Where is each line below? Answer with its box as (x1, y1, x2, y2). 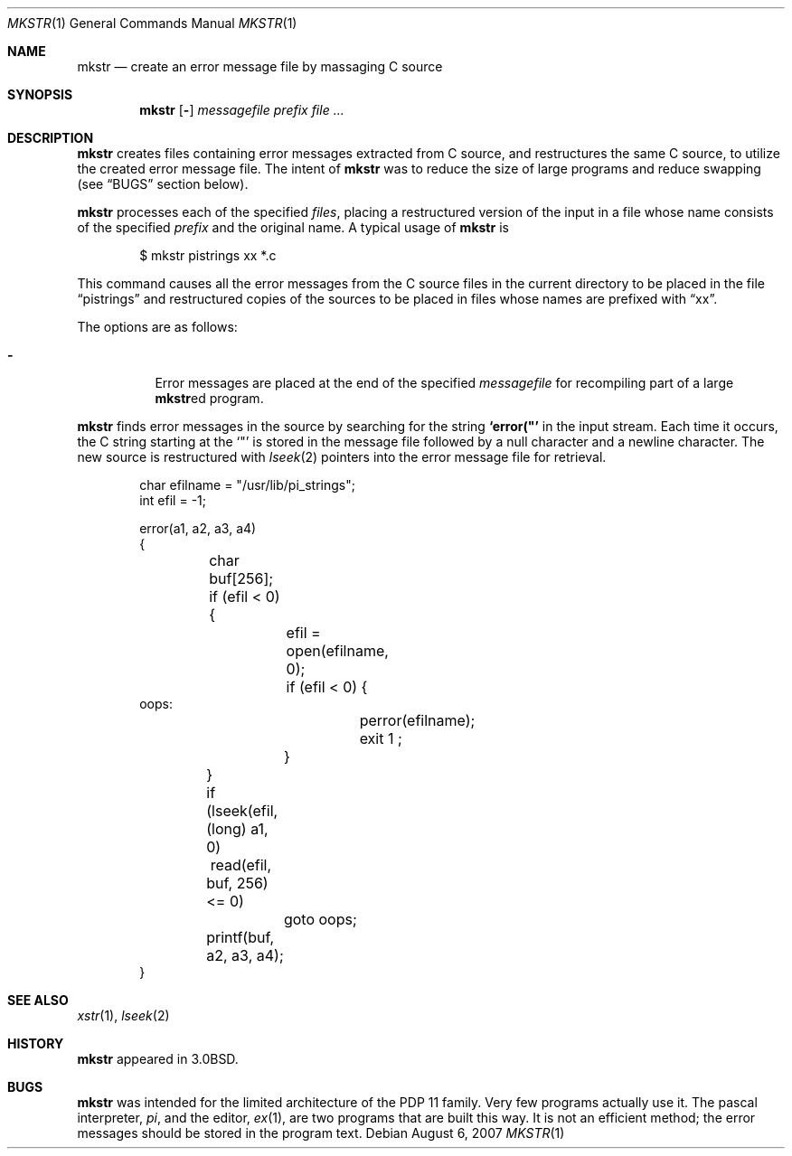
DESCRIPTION (7, 130, 94, 146)
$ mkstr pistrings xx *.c (139, 248, 277, 263)
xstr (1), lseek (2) (77, 1008, 170, 1023)
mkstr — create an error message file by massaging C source (77, 59, 443, 74)
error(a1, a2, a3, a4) (139, 521, 257, 536)
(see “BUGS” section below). (77, 176, 249, 192)
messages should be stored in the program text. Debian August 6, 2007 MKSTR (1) (77, 1125, 565, 1141)
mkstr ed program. (155, 390, 264, 406)
